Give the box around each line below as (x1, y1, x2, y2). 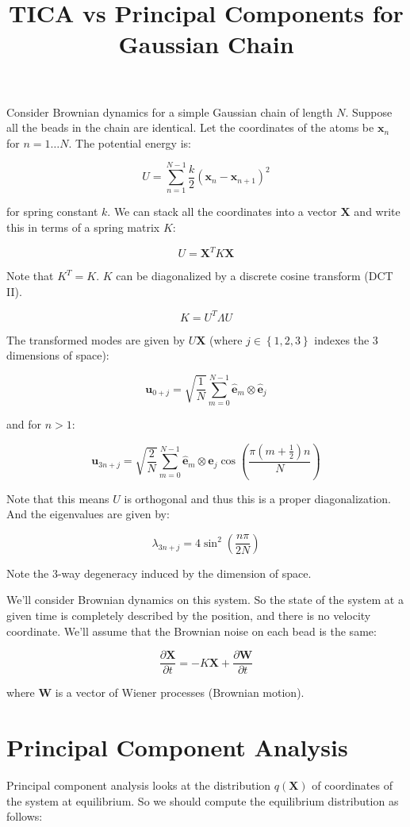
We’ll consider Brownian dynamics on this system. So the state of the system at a (6, 591, 404, 608)
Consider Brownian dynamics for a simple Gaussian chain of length (6, 103, 333, 120)
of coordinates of (312, 777, 393, 794)
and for (6, 416, 42, 433)
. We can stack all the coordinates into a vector (107, 203, 337, 220)
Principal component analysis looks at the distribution (6, 777, 271, 794)
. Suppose (345, 103, 393, 120)
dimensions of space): (6, 347, 109, 363)
